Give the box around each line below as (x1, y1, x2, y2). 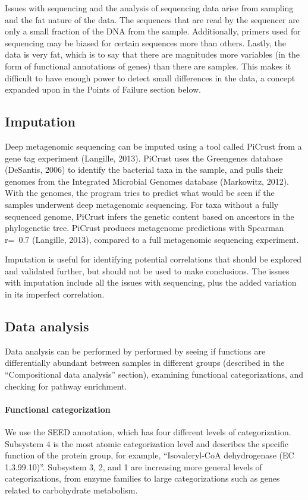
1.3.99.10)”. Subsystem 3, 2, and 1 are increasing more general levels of (5, 460, 262, 473)
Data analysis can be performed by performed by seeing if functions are (5, 344, 266, 357)
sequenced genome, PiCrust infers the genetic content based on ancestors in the (5, 210, 294, 222)
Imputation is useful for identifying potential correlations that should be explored (5, 253, 302, 265)
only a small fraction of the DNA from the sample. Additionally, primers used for (5, 25, 301, 37)
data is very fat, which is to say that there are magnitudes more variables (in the (5, 48, 300, 61)
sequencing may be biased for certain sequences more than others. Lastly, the (5, 36, 286, 49)
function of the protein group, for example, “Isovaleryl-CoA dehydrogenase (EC (5, 449, 294, 461)
